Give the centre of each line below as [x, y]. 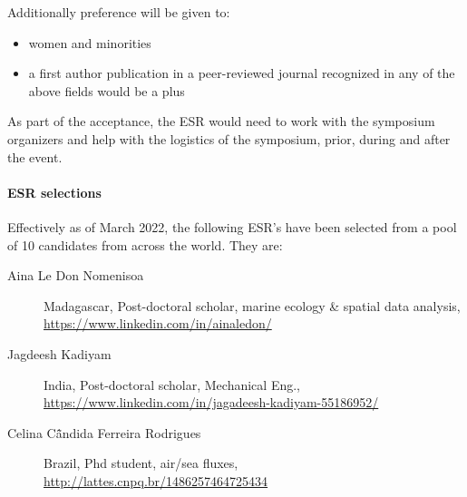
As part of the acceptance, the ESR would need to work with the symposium [221, 121]
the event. [35, 156]
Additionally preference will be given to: [119, 12]
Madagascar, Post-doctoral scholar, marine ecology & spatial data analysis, [252, 305]
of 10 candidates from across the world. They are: [145, 244]
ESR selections [54, 192]
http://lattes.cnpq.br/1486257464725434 [156, 480]
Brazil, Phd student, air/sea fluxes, [141, 463]
